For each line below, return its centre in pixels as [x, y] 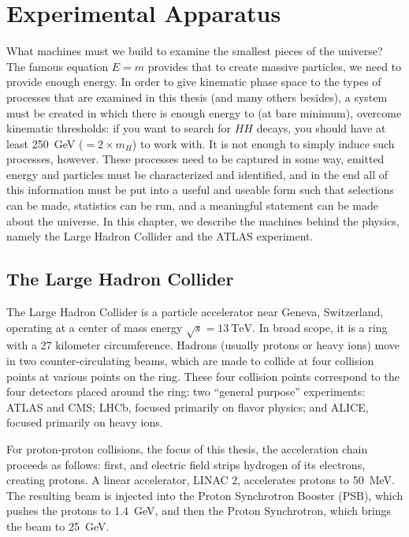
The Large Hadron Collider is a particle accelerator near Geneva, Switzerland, [195, 312]
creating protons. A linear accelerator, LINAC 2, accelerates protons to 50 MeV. [201, 480]
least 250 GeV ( [45, 143]
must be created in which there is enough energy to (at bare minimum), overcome [204, 112]
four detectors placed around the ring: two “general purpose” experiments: [186, 392]
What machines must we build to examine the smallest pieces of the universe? [195, 51]
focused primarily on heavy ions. [85, 422]
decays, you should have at [321, 128]
